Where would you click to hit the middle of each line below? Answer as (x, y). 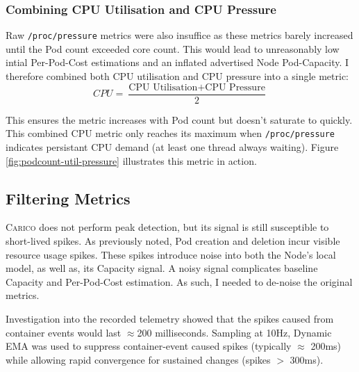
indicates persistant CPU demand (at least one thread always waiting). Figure (172, 146)
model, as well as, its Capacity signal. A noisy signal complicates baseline (162, 268)
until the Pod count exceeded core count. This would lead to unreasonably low (173, 48)
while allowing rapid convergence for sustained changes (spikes (138, 359)
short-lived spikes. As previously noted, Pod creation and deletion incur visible (173, 240)
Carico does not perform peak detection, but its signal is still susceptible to (167, 227)
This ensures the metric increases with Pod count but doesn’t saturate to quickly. (179, 119)
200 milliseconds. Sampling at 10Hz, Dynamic (234, 332)
